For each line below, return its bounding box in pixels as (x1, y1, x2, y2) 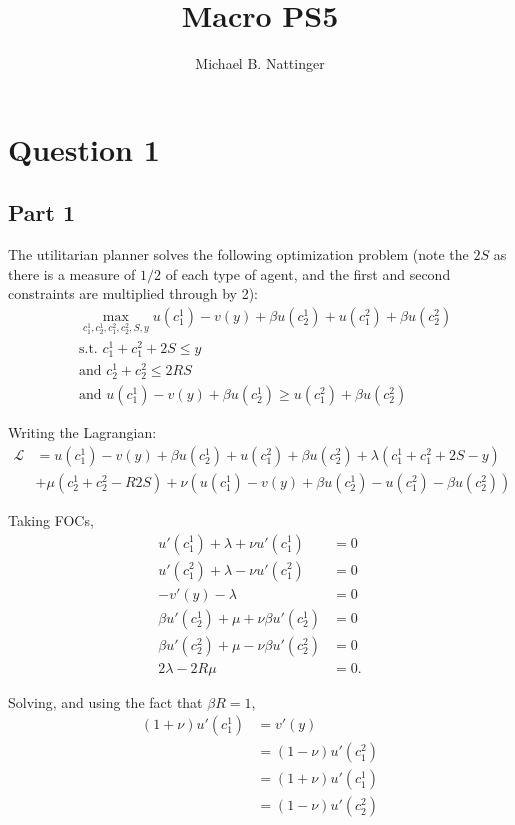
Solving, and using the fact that (8, 691, 203, 712)
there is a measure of (8, 263, 136, 284)
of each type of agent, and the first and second (165, 263, 451, 284)
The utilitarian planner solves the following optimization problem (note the (8, 244, 469, 265)
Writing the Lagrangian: (8, 422, 157, 443)
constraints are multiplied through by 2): (8, 283, 258, 304)
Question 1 (8, 128, 160, 169)
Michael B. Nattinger (195, 53, 325, 74)
